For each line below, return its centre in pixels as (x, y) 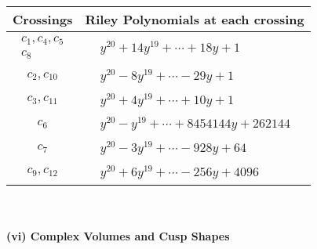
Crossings (43, 19)
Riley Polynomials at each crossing (195, 19)
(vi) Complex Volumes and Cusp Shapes (118, 236)
